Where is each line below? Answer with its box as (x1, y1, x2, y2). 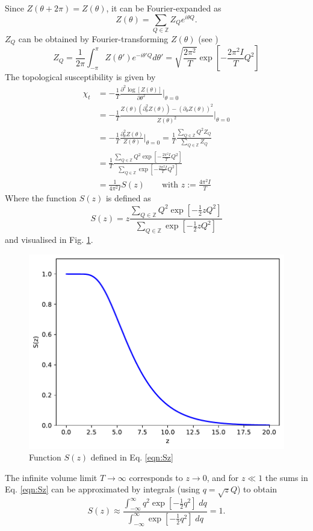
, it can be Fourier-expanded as (106, 2, 222, 14)
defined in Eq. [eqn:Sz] (90, 451, 173, 463)
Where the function (5, 192, 77, 204)
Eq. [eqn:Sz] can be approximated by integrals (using (5, 483, 200, 495)
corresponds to (129, 471, 183, 483)
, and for (206, 471, 239, 483)
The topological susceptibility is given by (5, 71, 156, 83)
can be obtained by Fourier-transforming (18, 33, 169, 45)
